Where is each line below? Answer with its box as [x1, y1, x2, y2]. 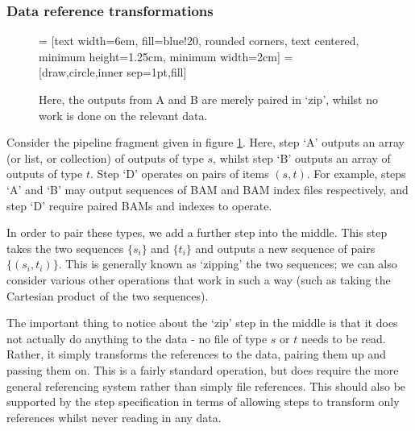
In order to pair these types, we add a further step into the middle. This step [6, 224, 388, 241]
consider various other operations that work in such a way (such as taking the [6, 271, 391, 288]
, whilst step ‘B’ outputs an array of [213, 149, 391, 166]
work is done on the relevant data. [39, 106, 208, 123]
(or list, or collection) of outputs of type [6, 149, 204, 166]
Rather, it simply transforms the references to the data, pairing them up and [6, 346, 386, 363]
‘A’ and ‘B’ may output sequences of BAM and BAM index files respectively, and [6, 180, 409, 197]
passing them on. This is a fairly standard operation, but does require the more [6, 361, 399, 378]
